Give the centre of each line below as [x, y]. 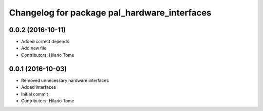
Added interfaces [38, 87]
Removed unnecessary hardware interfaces [65, 80]
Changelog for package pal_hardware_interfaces [110, 13]
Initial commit [35, 94]
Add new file [34, 48]
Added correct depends [45, 42]
